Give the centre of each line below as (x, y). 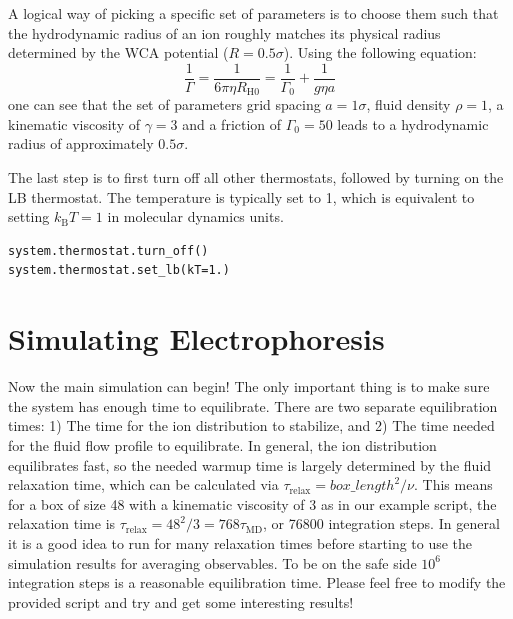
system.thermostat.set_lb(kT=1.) (119, 270)
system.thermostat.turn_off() (108, 250)
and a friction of (232, 123)
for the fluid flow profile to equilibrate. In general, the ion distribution (222, 444)
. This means (453, 484)
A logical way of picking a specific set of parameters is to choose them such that (253, 13)
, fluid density (408, 104)
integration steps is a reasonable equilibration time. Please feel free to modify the (257, 582)
